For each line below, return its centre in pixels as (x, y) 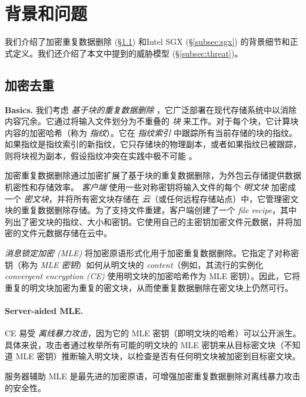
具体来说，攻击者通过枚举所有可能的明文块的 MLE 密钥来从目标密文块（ (144, 344)
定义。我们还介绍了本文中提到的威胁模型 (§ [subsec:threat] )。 (128, 53)
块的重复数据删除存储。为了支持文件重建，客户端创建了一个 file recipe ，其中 (151, 210)
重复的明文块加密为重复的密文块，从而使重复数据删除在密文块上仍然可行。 (149, 287)
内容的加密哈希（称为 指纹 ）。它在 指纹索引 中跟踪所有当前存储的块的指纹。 (151, 132)
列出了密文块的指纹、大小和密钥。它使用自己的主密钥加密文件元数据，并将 (149, 221)
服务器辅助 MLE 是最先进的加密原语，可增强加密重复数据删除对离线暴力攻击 (153, 376)
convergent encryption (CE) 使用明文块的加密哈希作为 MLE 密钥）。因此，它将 (152, 276)
